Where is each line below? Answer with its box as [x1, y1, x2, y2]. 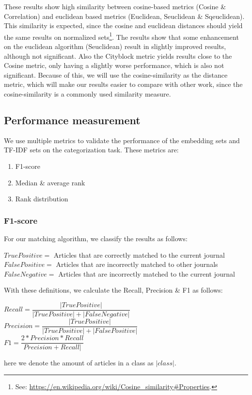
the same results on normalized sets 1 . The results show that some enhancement [4, 30, 239, 42]
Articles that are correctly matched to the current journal [53, 249, 225, 260]
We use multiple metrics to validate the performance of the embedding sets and [4, 135, 240, 145]
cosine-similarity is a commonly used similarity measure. [4, 89, 171, 99]
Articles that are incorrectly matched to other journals [56, 259, 218, 269]
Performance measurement [4, 112, 141, 127]
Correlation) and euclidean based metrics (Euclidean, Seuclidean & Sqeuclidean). [4, 11, 245, 21]
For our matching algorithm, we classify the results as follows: [4, 233, 188, 243]
